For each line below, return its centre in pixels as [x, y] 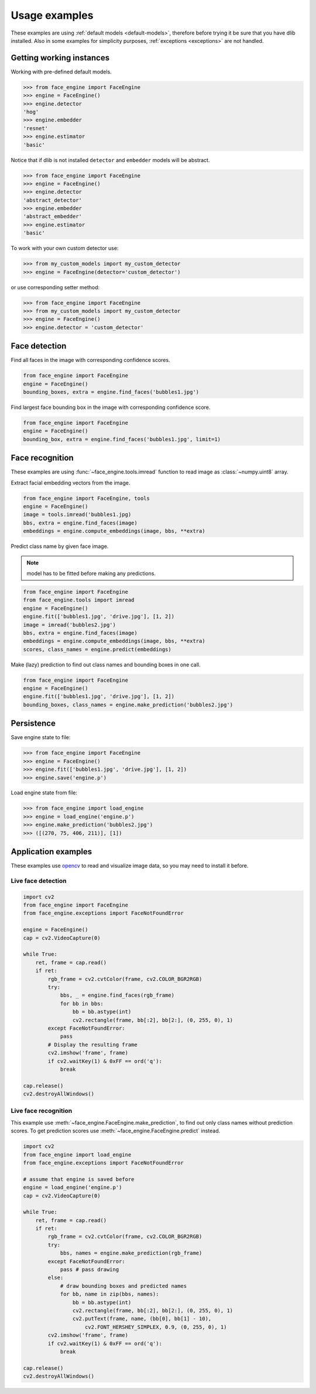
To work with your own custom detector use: [65, 248]
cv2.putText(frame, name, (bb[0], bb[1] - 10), [142, 1319]
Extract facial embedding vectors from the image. [71, 483]
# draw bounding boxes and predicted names [123, 1286]
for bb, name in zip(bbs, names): [109, 1294]
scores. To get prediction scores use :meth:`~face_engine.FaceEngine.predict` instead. [116, 1131]
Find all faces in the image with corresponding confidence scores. [90, 360]
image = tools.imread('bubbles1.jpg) [77, 515]
